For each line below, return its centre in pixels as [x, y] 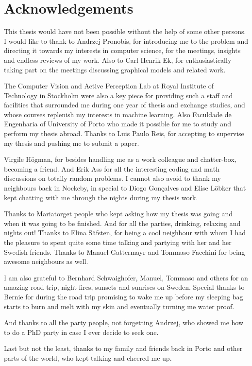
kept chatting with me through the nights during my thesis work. [101, 197]
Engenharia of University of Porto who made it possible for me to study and [118, 124]
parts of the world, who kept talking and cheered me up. [88, 357]
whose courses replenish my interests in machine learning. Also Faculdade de [118, 114]
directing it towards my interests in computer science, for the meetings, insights [122, 50]
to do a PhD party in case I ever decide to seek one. [81, 332]
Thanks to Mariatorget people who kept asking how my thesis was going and [118, 214]
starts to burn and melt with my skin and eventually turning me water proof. [119, 306]
